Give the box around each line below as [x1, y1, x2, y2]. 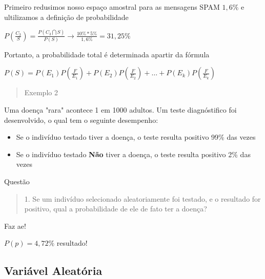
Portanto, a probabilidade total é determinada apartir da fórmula [4, 49, 210, 59]
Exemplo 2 [24, 87, 58, 98]
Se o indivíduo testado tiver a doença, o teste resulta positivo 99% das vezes [16, 132, 256, 142]
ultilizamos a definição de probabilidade [4, 11, 129, 22]
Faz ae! [4, 220, 26, 231]
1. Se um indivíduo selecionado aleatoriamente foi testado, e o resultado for [24, 193, 261, 204]
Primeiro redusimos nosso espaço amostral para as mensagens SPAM [4, 2, 220, 12]
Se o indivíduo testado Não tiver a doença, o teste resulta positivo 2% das [16, 148, 251, 159]
